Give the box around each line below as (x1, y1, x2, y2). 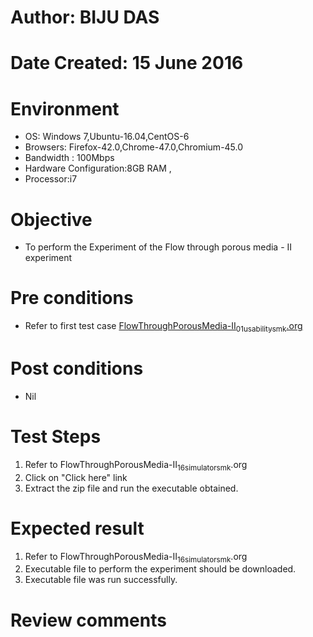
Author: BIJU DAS (10, 6, 160, 29)
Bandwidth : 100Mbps (24, 152, 115, 164)
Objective (10, 208, 93, 231)
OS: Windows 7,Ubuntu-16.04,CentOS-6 (24, 131, 190, 143)
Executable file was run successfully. (24, 574, 178, 586)
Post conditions (10, 357, 144, 380)
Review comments (10, 609, 167, 631)
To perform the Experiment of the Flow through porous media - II (24, 241, 293, 253)
